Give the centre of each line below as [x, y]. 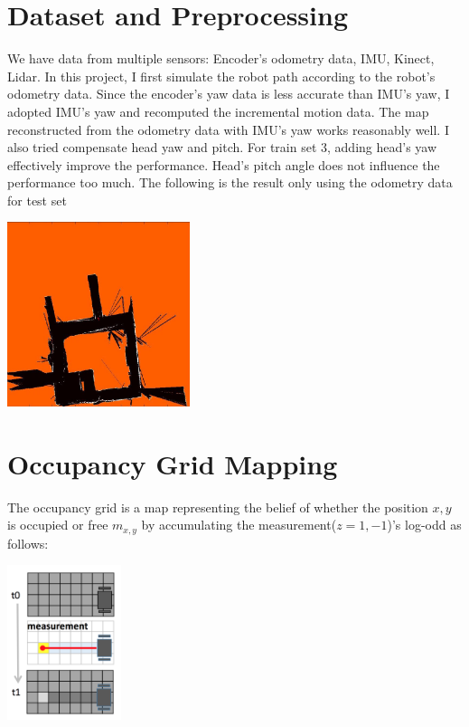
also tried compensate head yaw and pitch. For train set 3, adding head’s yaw [222, 147]
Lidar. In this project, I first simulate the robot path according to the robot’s [221, 76]
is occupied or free [58, 525]
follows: [28, 543]
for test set [37, 200]
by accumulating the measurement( [239, 525]
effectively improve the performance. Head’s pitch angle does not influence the [224, 164]
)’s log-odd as [424, 525]
